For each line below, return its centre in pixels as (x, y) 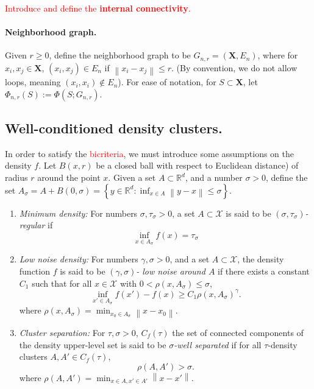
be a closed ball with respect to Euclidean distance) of (197, 165)
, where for (278, 55)
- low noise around (171, 271)
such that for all (62, 283)
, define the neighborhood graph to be (120, 55)
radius (16, 177)
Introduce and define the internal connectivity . (98, 8)
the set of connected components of (238, 332)
